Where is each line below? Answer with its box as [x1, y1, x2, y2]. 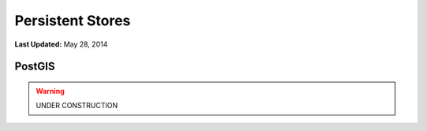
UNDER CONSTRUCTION [35, 101, 118, 110]
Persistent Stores [14, 12, 131, 29]
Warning [35, 86, 65, 95]
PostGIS [14, 60, 55, 73]
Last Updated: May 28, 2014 [14, 39, 108, 49]
